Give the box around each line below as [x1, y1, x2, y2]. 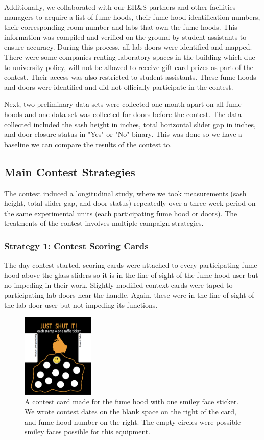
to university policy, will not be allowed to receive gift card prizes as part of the [4, 61, 254, 72]
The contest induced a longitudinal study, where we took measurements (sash [4, 188, 247, 198]
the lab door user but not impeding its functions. [4, 299, 158, 310]
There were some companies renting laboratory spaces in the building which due [4, 51, 255, 62]
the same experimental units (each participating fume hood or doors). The [4, 207, 237, 218]
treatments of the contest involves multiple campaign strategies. [4, 218, 204, 228]
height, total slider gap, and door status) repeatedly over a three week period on [4, 198, 256, 209]
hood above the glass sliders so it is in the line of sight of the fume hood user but [4, 269, 258, 280]
